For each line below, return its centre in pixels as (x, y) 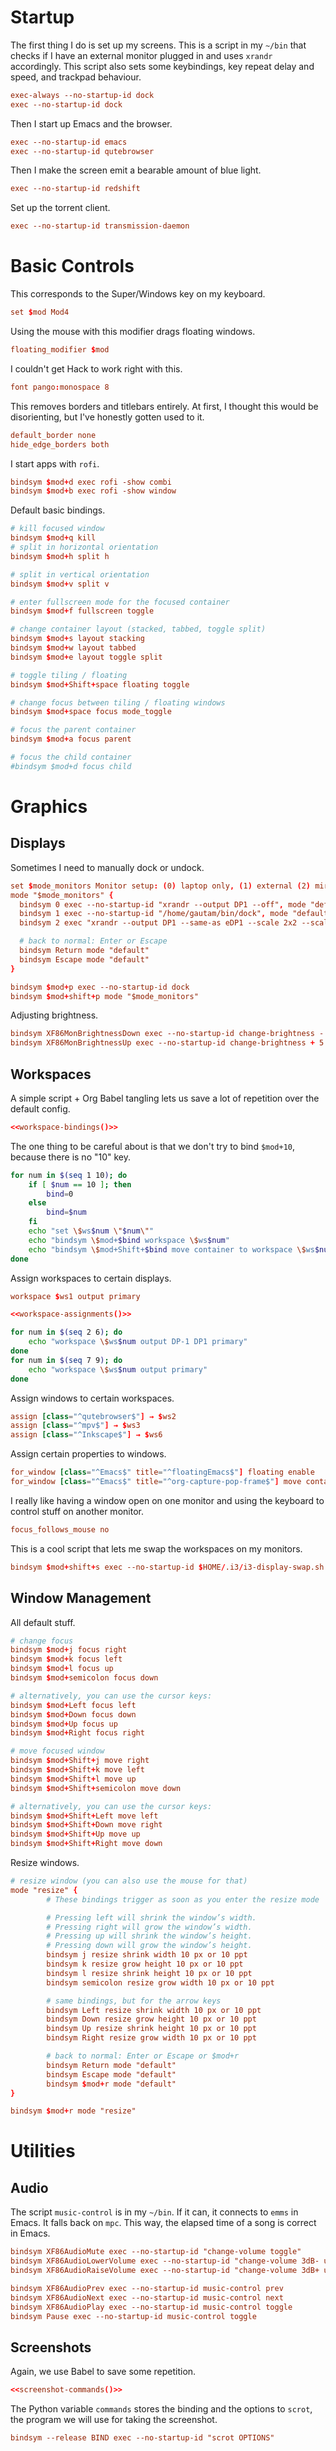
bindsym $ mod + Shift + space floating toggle (100, 684)
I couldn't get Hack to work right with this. (96, 368)
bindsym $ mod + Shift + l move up (73, 1779)
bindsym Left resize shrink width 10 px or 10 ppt (154, 2010)
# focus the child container (71, 757)
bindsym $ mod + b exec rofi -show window (93, 491)
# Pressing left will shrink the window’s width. (151, 1917)
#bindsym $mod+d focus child (71, 766)
